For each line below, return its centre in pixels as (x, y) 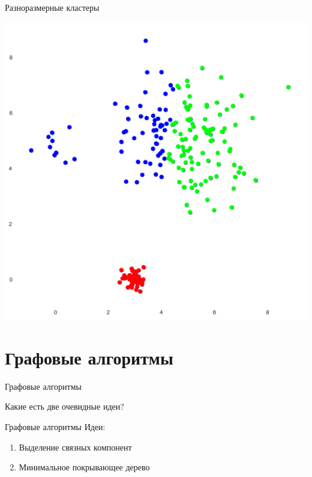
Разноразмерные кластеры (52, 7)
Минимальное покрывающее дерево (84, 467)
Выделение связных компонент (75, 447)
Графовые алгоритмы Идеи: (55, 426)
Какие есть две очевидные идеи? (64, 406)
